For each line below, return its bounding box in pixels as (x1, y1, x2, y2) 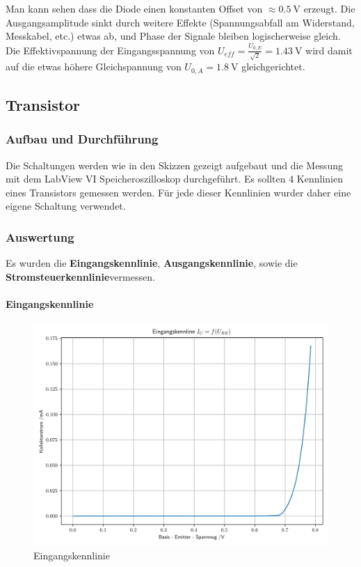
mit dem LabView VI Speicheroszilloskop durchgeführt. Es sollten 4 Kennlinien (6, 171, 343, 186)
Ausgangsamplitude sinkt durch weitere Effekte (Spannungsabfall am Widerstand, (6, 15, 355, 29)
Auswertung (6, 228, 74, 245)
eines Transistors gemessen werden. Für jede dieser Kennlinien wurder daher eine (6, 185, 351, 199)
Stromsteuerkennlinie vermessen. (6, 269, 155, 283)
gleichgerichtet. (241, 59, 305, 74)
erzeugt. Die (303, 1, 355, 15)
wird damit (305, 42, 353, 57)
